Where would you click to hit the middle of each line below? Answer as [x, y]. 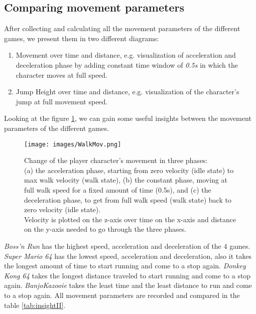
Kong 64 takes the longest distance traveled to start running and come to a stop [127, 275]
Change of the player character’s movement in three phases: [116, 160]
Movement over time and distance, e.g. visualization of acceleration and [126, 55]
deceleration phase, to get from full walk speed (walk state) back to [128, 199]
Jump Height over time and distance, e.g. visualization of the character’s [127, 92]
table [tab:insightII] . [35, 305]
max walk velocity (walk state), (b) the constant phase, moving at [126, 180]
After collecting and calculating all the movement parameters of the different [122, 28]
